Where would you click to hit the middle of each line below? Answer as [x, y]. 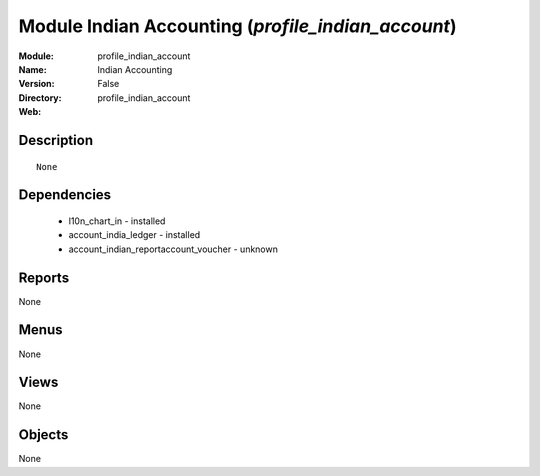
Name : [32, 69]
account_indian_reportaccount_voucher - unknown [173, 249]
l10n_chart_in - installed [117, 221]
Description [56, 140]
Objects [43, 435]
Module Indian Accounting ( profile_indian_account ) [237, 26]
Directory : [40, 97]
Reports [44, 277]
